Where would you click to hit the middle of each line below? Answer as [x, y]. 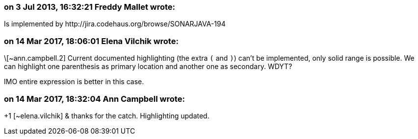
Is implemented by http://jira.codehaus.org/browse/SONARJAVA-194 [115, 24]
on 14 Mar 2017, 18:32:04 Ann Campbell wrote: [94, 99]
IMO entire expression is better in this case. [74, 82]
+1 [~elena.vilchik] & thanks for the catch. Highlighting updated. [107, 116]
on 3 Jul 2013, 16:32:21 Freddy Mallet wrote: [90, 7]
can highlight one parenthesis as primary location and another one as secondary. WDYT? [148, 67]
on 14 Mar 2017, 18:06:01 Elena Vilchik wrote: [91, 41]
